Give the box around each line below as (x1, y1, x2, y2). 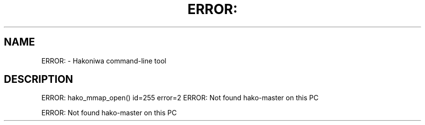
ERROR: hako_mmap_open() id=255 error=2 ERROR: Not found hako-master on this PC (41, 94, 319, 102)
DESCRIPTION (4, 73, 73, 86)
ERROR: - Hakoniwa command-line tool (41, 56, 166, 65)
